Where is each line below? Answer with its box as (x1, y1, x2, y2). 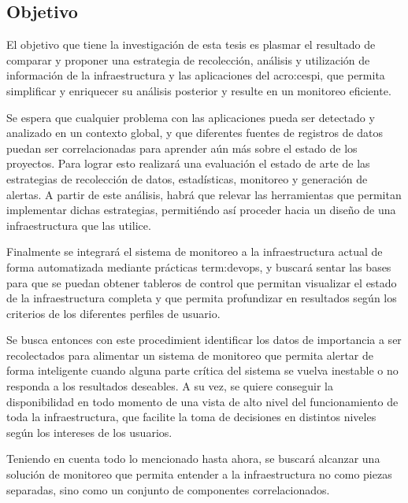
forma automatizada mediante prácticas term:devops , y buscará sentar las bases (6, 258, 391, 275)
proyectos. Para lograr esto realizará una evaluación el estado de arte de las (6, 155, 370, 172)
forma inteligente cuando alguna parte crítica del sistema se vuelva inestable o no (6, 362, 399, 379)
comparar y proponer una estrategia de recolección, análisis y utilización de (6, 51, 370, 68)
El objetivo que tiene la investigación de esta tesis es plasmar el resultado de (6, 36, 376, 53)
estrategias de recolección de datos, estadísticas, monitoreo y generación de (6, 170, 368, 187)
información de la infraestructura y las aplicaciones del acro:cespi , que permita (6, 67, 385, 83)
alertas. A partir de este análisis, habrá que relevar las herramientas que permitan (6, 186, 402, 202)
